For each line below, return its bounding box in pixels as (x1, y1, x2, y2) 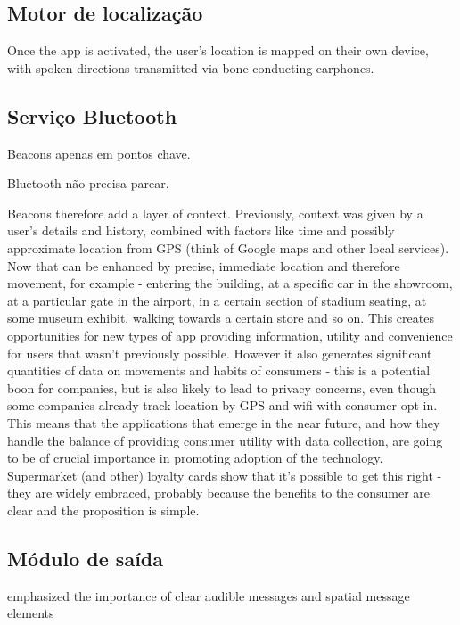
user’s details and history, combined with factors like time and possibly (7, 221, 395, 240)
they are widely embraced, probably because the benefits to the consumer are (7, 483, 431, 502)
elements (7, 604, 54, 622)
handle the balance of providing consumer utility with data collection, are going (7, 431, 443, 449)
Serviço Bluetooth (7, 102, 177, 129)
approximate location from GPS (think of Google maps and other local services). (7, 238, 449, 257)
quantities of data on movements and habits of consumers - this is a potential (7, 361, 431, 380)
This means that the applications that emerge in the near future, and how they (7, 413, 440, 432)
